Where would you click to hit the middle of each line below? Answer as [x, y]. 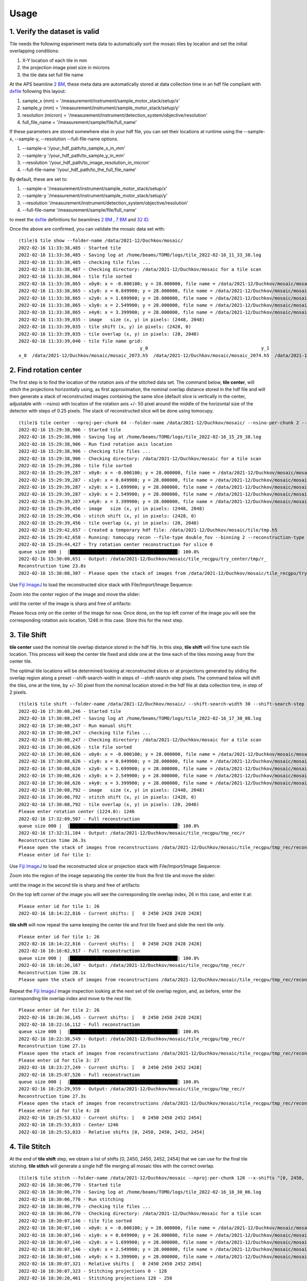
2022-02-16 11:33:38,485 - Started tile [70, 248]
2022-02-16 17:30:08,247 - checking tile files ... [85, 732]
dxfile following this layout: [38, 91]
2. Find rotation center [46, 370]
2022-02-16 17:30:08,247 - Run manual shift [75, 726]
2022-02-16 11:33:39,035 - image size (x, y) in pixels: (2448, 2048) [112, 319]
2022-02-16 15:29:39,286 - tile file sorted [75, 466]
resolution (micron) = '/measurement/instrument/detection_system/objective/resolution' [115, 115]
